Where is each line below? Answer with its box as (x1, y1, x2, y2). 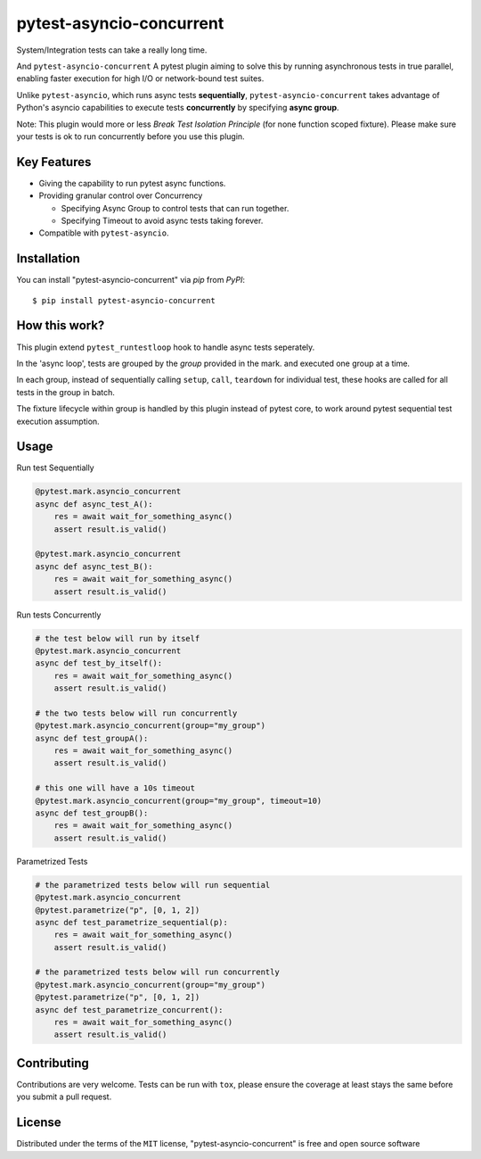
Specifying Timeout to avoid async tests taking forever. (61, 215, 264, 226)
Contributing (16, 1056, 89, 1071)
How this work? (16, 318, 105, 334)
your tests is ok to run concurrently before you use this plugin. (16, 130, 245, 142)
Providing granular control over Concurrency (38, 190, 203, 201)
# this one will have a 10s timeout (35, 783, 196, 793)
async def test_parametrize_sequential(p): (35, 917, 229, 927)
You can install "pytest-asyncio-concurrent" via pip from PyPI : (16, 275, 245, 286)
